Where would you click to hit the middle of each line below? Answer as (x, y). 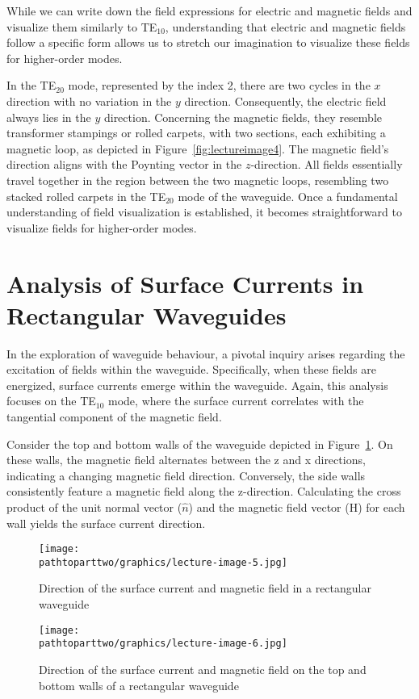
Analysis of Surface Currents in (185, 283)
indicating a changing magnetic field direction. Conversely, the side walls (186, 475)
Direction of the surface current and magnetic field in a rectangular (205, 588)
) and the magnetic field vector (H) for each (297, 506)
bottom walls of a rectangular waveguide (139, 685)
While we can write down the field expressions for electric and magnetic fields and (209, 10)
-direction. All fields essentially (327, 164)
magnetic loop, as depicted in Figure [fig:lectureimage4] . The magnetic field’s (198, 148)
